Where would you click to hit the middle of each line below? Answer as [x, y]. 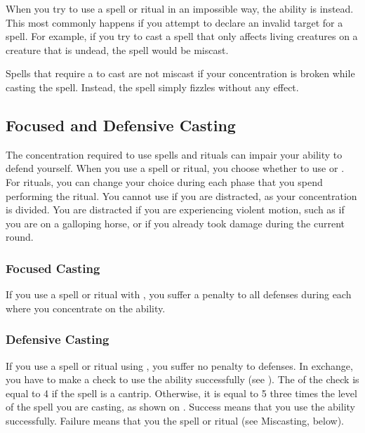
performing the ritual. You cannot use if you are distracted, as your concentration [181, 195]
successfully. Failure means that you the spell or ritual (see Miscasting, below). [175, 420]
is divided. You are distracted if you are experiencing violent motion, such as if [175, 209]
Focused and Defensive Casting [121, 125]
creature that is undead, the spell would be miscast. [117, 49]
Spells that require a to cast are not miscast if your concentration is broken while [180, 73]
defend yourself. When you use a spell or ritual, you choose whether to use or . [175, 168]
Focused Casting [53, 268]
